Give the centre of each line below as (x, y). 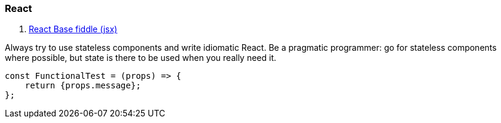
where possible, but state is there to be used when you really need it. (141, 58)
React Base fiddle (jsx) (73, 29)
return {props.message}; (83, 86)
